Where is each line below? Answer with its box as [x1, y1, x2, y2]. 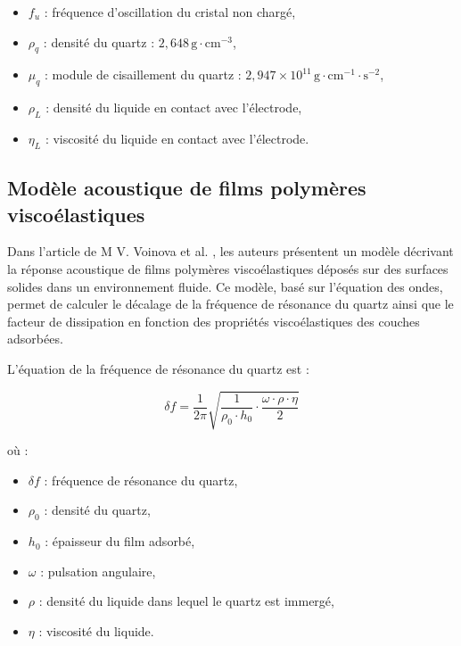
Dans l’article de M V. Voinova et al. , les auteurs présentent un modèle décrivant [7, 242, 454, 261]
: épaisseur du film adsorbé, [45, 532, 195, 551]
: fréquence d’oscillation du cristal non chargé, [44, 3, 296, 21]
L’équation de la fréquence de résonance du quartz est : [7, 359, 309, 377]
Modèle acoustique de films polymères [7, 174, 366, 202]
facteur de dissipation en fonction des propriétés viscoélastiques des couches [7, 311, 420, 330]
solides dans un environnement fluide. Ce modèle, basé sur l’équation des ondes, [7, 277, 443, 295]
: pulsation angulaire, [40, 561, 156, 580]
